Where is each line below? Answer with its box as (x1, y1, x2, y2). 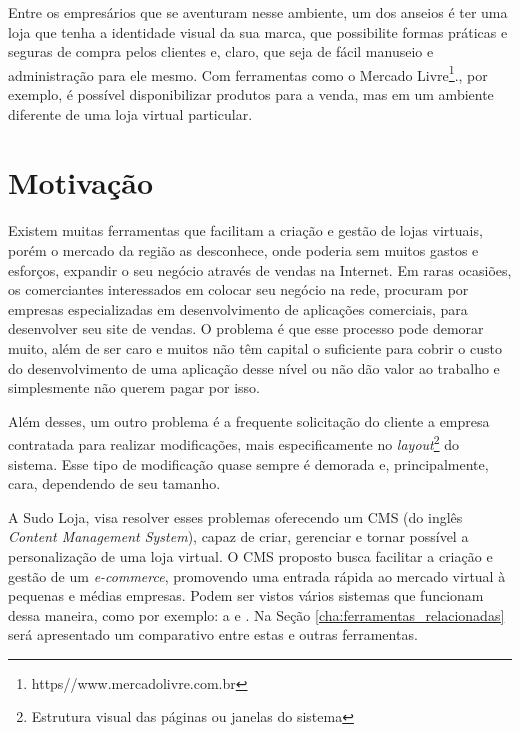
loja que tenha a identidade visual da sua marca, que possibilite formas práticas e (8, 21, 508, 42)
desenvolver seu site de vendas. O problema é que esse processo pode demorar (8, 318, 484, 339)
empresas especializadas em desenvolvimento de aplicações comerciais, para (8, 298, 468, 319)
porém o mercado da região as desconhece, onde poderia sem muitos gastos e (8, 239, 479, 260)
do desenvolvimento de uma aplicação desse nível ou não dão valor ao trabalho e (8, 357, 500, 378)
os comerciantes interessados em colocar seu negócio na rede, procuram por (8, 279, 469, 300)
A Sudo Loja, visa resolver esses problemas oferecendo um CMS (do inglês (8, 506, 463, 527)
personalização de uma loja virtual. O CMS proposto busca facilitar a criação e (8, 545, 493, 566)
